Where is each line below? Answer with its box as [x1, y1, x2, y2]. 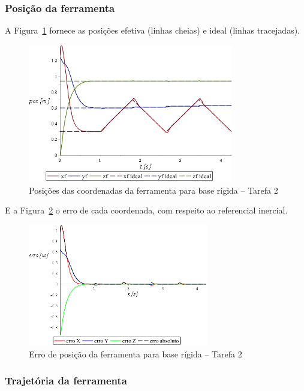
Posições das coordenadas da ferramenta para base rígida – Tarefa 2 [29, 184, 278, 196]
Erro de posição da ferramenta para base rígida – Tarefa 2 [29, 347, 242, 360]
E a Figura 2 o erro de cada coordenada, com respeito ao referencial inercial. [5, 204, 288, 216]
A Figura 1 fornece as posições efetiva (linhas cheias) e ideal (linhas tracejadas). [5, 24, 300, 37]
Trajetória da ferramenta [5, 373, 127, 388]
